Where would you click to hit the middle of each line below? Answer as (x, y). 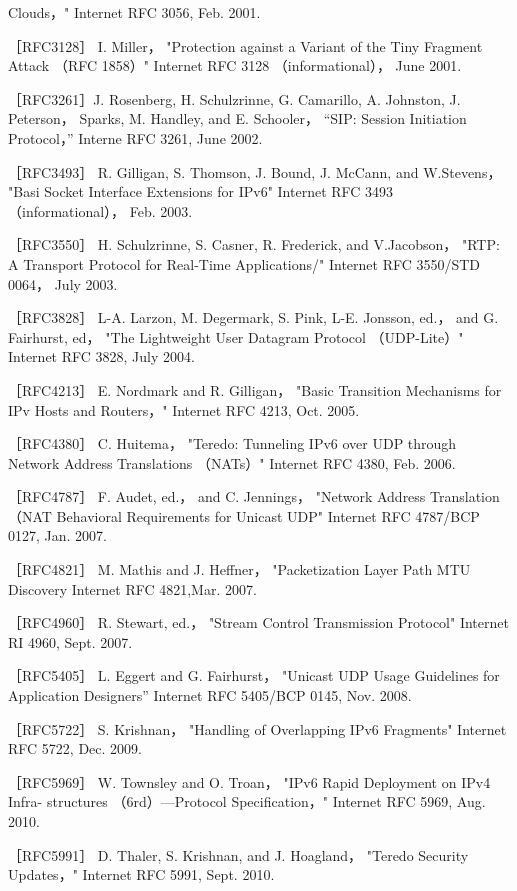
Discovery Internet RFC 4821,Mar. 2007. (132, 588)
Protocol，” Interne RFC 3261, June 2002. (135, 137)
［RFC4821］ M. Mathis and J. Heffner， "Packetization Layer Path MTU (239, 569)
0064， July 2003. (63, 283)
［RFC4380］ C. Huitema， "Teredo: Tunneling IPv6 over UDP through (232, 443)
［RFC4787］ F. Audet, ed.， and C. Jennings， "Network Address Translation (254, 496)
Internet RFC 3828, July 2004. (101, 356)
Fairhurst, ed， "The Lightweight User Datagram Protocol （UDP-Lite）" (236, 336)
